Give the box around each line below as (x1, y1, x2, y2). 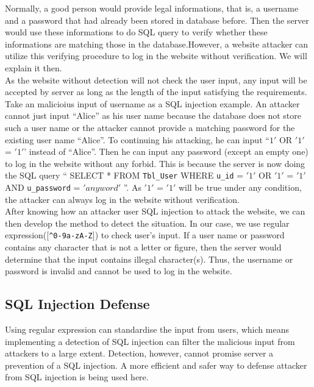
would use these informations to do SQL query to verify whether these (5, 26, 268, 38)
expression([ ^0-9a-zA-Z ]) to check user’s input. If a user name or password (5, 229, 285, 241)
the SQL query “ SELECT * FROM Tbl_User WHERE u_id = (5, 169, 244, 182)
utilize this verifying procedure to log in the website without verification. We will (5, 49, 307, 62)
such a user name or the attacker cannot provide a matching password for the (5, 121, 295, 133)
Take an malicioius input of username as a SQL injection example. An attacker (5, 97, 300, 110)
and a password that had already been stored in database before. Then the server (5, 13, 309, 26)
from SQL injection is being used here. (5, 371, 149, 383)
